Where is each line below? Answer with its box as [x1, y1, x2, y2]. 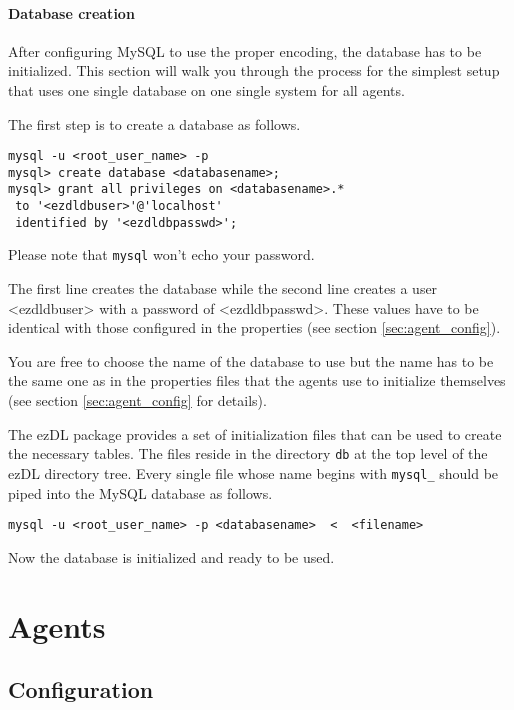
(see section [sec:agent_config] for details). [8, 390, 267, 411]
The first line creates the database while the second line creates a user [8, 278, 438, 299]
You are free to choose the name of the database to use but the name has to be [8, 350, 494, 371]
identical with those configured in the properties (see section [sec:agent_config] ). [8, 317, 501, 338]
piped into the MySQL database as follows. [8, 482, 273, 503]
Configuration [8, 674, 154, 705]
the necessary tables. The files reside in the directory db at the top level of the [8, 443, 488, 464]
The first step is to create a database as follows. [8, 113, 301, 134]
